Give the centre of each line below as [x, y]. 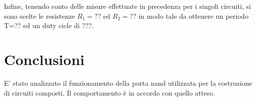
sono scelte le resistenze [40, 16]
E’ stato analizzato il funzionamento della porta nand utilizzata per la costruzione [128, 83]
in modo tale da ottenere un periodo [193, 16]
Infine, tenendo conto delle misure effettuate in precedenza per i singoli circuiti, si [128, 6]
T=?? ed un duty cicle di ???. [49, 25]
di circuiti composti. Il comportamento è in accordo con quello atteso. [109, 92]
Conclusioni [44, 59]
